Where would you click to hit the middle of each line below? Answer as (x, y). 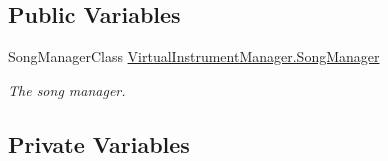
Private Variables (99, 143)
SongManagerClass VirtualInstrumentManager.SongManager (194, 56)
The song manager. (67, 89)
